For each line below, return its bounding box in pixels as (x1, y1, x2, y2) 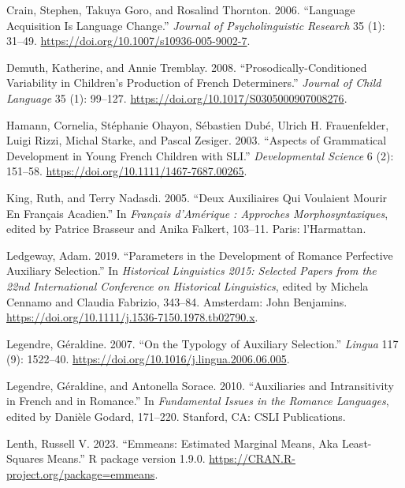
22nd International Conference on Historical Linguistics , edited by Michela (6, 277, 369, 294)
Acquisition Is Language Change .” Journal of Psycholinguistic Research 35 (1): (6, 17, 385, 33)
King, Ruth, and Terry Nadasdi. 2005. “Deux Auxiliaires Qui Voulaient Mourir (6, 189, 388, 205)
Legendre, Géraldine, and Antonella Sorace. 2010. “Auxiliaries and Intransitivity (6, 377, 394, 393)
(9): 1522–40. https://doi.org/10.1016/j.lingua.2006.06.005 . (6, 351, 290, 367)
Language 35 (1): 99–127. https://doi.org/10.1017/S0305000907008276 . (6, 89, 347, 106)
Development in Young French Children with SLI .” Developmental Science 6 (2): (6, 147, 394, 163)
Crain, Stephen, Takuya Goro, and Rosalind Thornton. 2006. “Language (6, 2, 355, 17)
